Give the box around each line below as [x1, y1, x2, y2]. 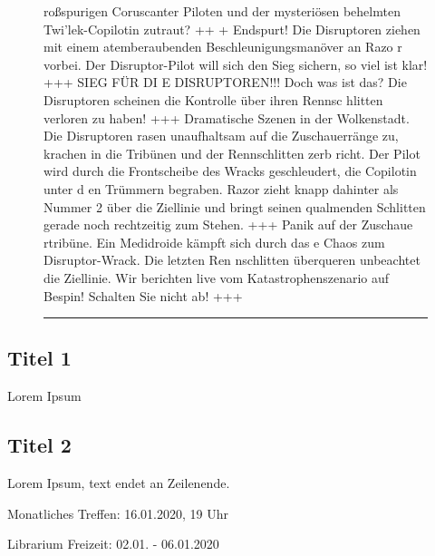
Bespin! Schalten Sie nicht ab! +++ [43, 286, 243, 305]
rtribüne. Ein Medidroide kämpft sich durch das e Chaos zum [43, 232, 385, 251]
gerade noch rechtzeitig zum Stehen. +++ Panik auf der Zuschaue [43, 215, 413, 234]
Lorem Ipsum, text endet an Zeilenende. [7, 473, 230, 493]
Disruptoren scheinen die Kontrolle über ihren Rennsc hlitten [43, 90, 383, 109]
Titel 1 [7, 344, 72, 372]
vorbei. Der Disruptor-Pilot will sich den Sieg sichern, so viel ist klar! [43, 54, 428, 73]
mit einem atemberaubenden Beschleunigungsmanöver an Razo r [43, 37, 402, 56]
